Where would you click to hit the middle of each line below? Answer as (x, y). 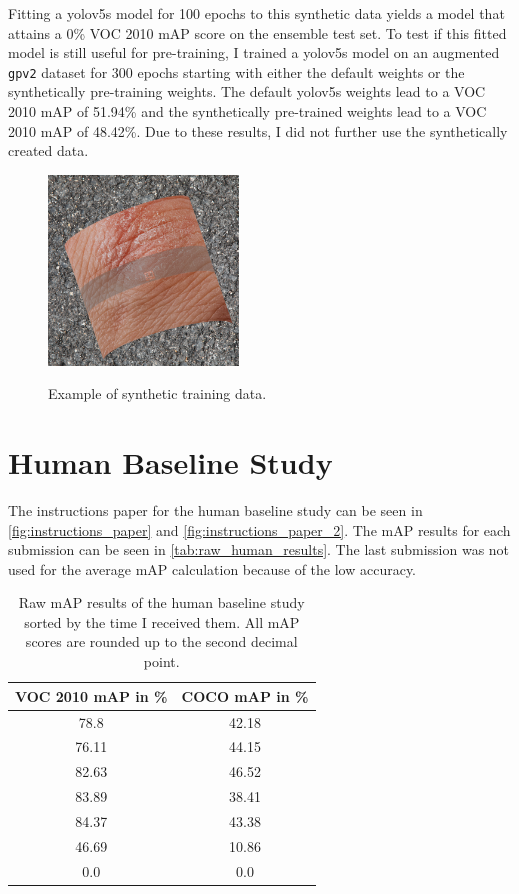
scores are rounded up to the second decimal (161, 641)
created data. (48, 150)
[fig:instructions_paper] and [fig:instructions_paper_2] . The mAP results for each (259, 529)
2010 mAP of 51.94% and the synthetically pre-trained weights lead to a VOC (247, 111)
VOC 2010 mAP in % (91, 695)
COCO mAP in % (245, 695)
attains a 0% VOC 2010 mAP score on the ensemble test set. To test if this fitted (257, 32)
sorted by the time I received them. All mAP (162, 621)
